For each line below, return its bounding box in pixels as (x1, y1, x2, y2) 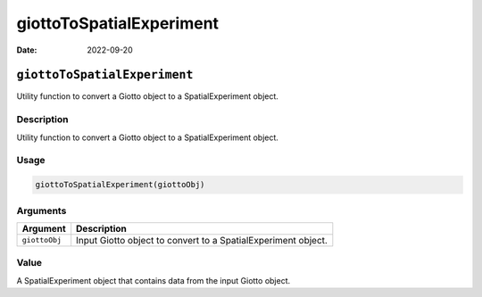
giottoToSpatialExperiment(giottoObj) (35, 179, 205, 190)
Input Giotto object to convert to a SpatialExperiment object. (76, 234, 328, 246)
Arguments (16, 204, 67, 217)
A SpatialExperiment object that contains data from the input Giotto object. (16, 275, 291, 285)
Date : (16, 45, 37, 55)
